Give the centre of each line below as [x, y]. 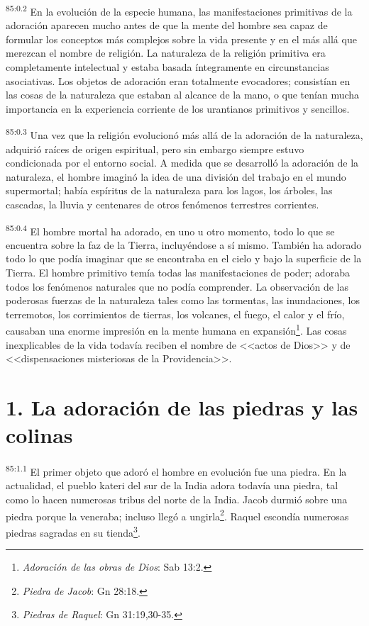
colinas [39, 435]
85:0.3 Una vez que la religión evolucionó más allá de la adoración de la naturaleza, [184, 134]
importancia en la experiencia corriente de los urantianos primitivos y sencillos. [178, 108]
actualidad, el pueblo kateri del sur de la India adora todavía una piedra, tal [172, 485]
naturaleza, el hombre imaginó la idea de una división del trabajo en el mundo [176, 176]
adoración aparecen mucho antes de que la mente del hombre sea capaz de [167, 25]
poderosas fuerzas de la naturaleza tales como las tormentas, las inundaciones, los [183, 300]
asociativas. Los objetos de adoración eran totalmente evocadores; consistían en [178, 80]
